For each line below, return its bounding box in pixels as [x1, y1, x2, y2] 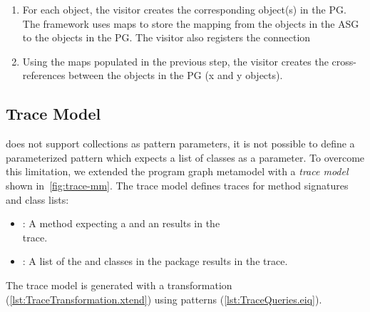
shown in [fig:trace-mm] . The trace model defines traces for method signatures [6, 177, 349, 192]
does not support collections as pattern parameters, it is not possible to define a [6, 136, 355, 151]
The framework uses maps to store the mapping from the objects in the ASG [22, 16, 359, 31]
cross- [332, 53, 356, 68]
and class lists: [6, 192, 69, 207]
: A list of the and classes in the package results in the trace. [22, 254, 288, 269]
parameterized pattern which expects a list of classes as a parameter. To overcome [6, 150, 365, 165]
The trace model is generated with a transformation [6, 277, 232, 292]
